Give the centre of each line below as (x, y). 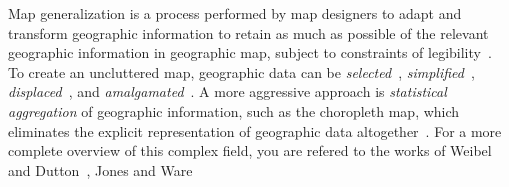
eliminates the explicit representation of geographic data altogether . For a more (255, 130)
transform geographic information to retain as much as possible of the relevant (248, 32)
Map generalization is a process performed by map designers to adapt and (235, 13)
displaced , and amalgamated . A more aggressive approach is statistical (227, 91)
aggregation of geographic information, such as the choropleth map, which (234, 110)
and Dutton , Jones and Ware (100, 169)
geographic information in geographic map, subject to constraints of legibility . (250, 52)
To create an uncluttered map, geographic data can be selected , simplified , (241, 71)
